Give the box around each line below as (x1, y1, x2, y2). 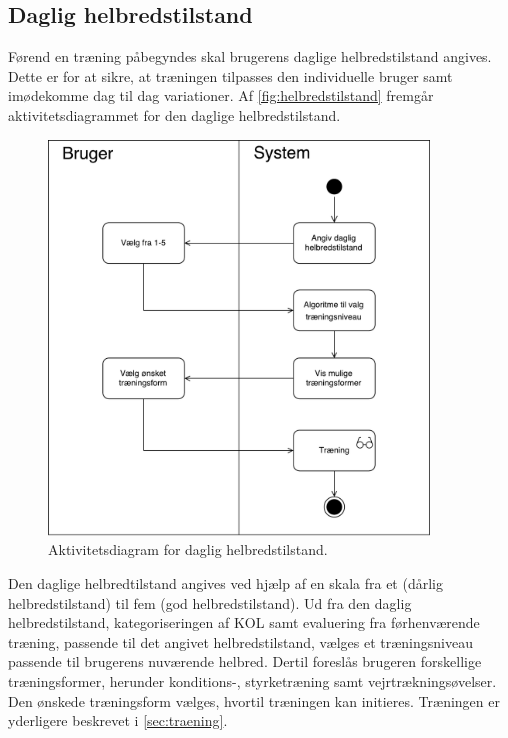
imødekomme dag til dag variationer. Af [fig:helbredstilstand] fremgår (8, 85, 434, 106)
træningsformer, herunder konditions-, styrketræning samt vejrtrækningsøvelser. (8, 671, 497, 692)
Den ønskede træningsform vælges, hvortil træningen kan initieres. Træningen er (8, 690, 500, 711)
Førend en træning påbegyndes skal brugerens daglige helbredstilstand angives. (8, 46, 492, 67)
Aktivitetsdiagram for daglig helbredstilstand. (48, 539, 328, 560)
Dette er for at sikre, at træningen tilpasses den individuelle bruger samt (8, 65, 453, 86)
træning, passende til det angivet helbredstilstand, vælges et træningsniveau (8, 631, 473, 652)
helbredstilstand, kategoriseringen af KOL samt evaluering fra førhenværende (8, 612, 480, 633)
